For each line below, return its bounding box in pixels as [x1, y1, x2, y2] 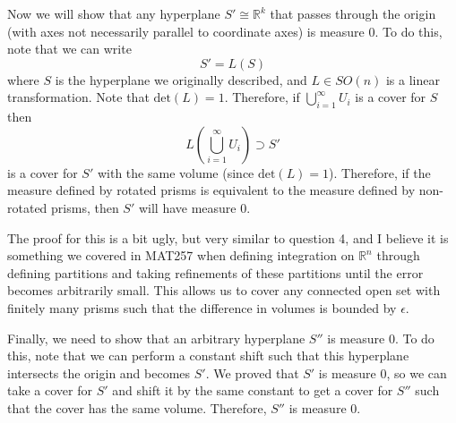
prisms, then [51, 198, 119, 216]
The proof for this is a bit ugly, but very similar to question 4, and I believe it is [7, 228, 449, 247]
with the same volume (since [97, 163, 254, 182]
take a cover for [7, 381, 92, 400]
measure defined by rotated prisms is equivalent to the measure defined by [7, 181, 416, 199]
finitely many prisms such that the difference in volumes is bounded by [7, 298, 397, 317]
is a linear [385, 70, 440, 89]
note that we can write [7, 39, 132, 58]
